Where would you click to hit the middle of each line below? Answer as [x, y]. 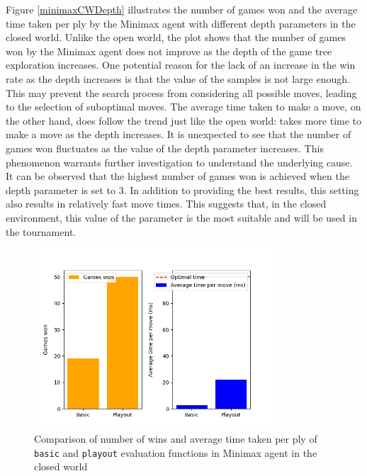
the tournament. [41, 231]
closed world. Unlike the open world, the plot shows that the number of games [176, 37]
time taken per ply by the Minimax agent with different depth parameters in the [181, 23]
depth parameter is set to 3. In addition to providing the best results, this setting [182, 189]
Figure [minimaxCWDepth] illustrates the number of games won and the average [182, 9]
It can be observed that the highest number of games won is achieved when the [177, 176]
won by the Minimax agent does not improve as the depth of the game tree [169, 51]
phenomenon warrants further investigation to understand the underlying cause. [179, 162]
